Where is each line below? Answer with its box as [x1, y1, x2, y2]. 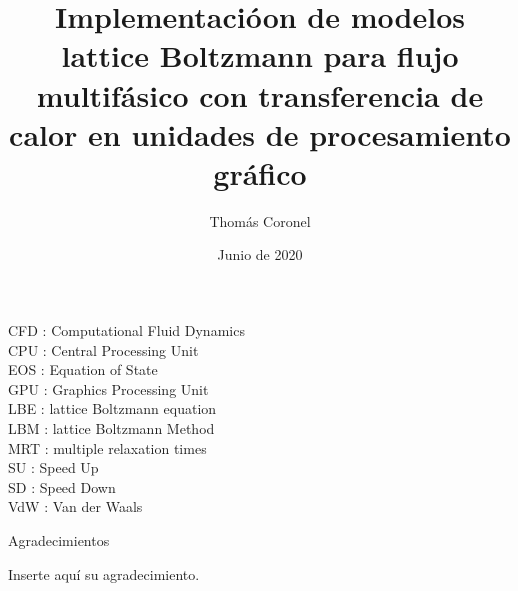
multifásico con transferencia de [36, 74, 484, 115]
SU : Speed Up [8, 457, 99, 478]
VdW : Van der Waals [8, 496, 143, 517]
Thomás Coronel [209, 210, 311, 231]
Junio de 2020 [217, 244, 303, 265]
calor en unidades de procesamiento [9, 113, 511, 154]
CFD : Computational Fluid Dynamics [8, 320, 245, 341]
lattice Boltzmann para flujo [61, 35, 459, 76]
